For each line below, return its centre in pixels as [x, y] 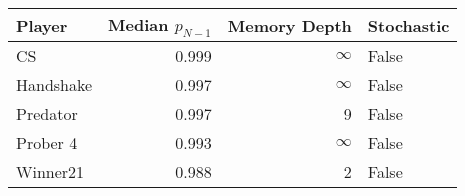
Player [42, 25]
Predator [47, 114]
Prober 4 [47, 143]
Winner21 [50, 172]
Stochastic [408, 25]
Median [138, 24]
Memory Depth [289, 25]
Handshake [54, 85]
